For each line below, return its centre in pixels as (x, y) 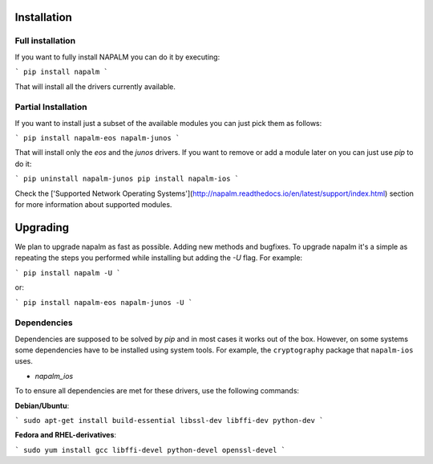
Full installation (45, 41)
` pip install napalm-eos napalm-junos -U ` (104, 302)
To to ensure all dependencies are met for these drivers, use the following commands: (157, 391)
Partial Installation (51, 107)
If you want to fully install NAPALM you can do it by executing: (117, 57)
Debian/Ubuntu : (42, 405)
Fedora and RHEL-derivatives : (65, 435)
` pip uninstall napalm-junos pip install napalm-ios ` (127, 179)
